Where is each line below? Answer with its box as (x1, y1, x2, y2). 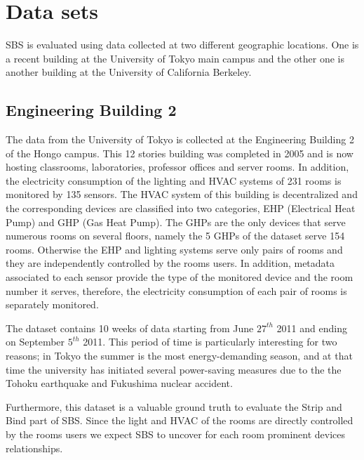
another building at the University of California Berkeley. (6, 65, 252, 79)
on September (6, 334, 65, 349)
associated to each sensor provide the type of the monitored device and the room (6, 270, 353, 284)
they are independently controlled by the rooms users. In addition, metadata (6, 256, 335, 270)
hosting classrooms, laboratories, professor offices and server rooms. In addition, (6, 159, 349, 174)
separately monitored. (6, 297, 99, 312)
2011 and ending (276, 320, 347, 335)
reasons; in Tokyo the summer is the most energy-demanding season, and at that (6, 348, 353, 363)
